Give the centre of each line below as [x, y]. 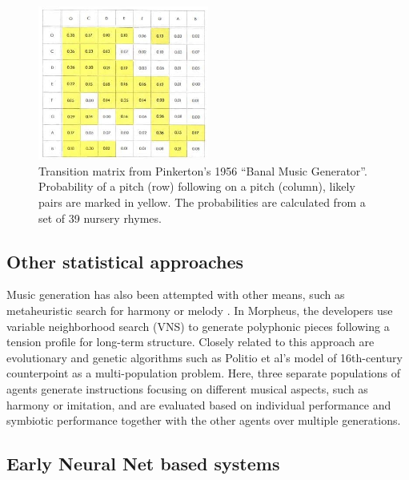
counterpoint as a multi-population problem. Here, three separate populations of [204, 373]
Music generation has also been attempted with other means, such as [176, 294]
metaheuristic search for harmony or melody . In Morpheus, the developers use [200, 310]
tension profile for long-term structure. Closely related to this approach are [190, 342]
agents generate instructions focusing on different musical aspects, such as [187, 388]
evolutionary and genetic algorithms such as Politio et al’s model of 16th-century [204, 357]
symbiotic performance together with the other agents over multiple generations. [204, 420]
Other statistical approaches [125, 261]
